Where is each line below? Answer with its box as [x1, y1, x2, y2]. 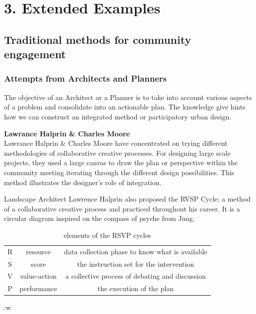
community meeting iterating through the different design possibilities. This [4, 167, 235, 177]
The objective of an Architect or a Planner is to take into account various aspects [4, 92, 252, 102]
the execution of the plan [97, 283, 174, 294]
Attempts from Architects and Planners [4, 72, 167, 85]
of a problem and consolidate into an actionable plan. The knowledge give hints [4, 102, 246, 112]
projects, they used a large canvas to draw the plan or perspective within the [4, 157, 238, 168]
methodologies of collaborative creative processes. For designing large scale [4, 147, 231, 158]
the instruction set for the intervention [77, 258, 194, 269]
